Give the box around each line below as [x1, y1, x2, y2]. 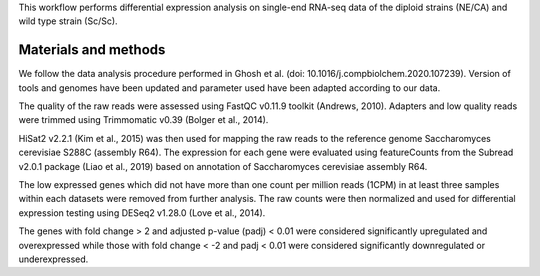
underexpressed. [18, 253, 89, 265]
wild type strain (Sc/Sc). [18, 15, 119, 27]
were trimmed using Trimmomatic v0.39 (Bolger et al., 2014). [18, 114, 269, 126]
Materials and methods [18, 41, 166, 59]
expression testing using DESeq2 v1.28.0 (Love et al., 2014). [18, 206, 266, 219]
